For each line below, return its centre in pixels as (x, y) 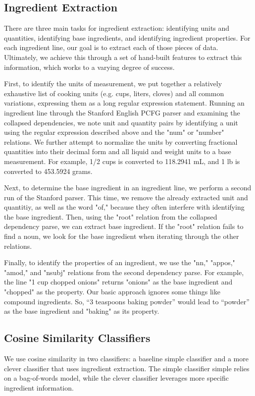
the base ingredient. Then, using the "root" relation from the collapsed (111, 216)
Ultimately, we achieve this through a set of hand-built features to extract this (123, 57)
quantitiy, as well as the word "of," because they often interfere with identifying (124, 207)
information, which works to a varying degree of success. (89, 67)
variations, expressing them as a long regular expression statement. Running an (124, 103)
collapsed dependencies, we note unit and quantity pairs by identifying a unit (121, 122)
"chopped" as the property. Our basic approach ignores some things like (112, 292)
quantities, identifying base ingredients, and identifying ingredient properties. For (127, 37)
